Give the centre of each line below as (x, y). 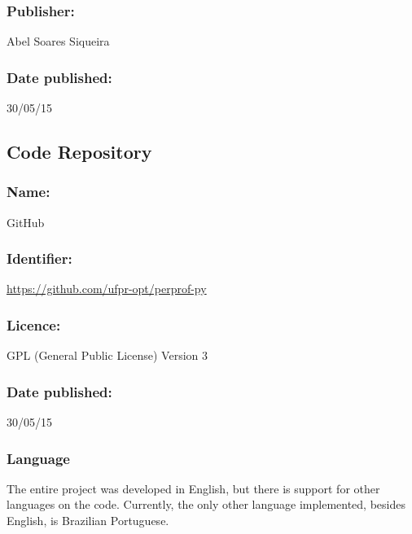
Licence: (34, 324)
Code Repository (79, 152)
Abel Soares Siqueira (58, 41)
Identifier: (39, 258)
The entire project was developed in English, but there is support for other (193, 488)
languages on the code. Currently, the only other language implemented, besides (206, 504)
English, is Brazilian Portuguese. (88, 521)
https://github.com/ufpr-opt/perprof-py (107, 289)
